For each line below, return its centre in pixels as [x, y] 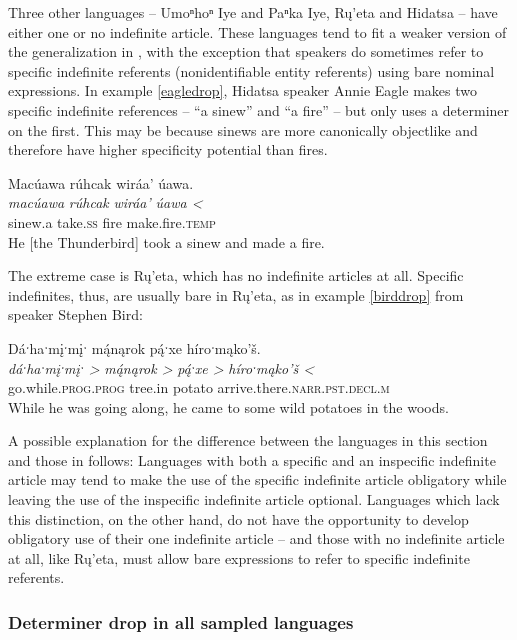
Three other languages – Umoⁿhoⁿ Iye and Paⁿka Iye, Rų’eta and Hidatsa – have [253, 12]
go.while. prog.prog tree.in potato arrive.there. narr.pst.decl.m [199, 387]
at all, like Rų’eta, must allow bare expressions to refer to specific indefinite [239, 557]
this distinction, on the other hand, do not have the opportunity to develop [238, 518]
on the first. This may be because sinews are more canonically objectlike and [243, 129]
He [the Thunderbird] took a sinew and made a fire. [166, 241]
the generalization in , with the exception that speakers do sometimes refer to [246, 51]
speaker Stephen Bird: [75, 314]
